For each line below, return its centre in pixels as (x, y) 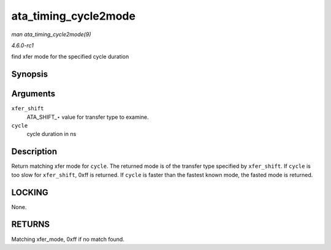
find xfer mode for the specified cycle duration (70, 57)
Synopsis (30, 74)
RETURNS (31, 225)
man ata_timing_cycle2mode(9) (51, 34)
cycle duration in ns (51, 134)
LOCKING (30, 192)
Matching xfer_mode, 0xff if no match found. (68, 239)
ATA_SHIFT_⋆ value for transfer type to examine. (88, 117)
